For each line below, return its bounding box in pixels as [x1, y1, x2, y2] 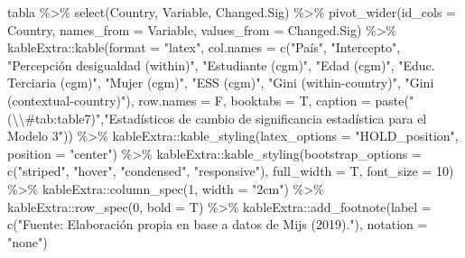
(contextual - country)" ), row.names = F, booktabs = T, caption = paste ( [7, 90, 409, 109]
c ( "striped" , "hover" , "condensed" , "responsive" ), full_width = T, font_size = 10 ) [7, 161, 454, 180]
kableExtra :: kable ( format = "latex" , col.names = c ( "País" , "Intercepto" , [7, 38, 401, 57]
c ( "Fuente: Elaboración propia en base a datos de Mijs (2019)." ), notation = [7, 215, 428, 234]
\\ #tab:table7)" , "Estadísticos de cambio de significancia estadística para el [12, 108, 427, 127]
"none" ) [7, 232, 48, 251]
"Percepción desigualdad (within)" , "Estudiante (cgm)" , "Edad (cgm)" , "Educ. [7, 55, 435, 74]
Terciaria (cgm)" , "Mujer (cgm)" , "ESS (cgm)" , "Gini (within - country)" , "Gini [7, 73, 434, 92]
